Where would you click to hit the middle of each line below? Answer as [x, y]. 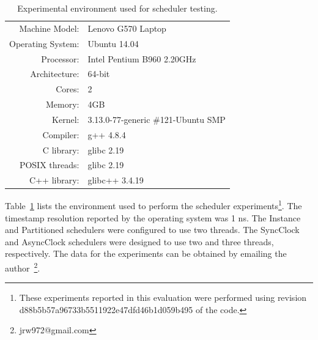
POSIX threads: [49, 165]
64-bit [99, 74]
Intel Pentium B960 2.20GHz [142, 58]
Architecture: [55, 74]
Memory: [62, 104]
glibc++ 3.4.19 [116, 180]
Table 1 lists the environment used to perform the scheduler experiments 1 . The [153, 205]
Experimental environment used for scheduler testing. [117, 8]
